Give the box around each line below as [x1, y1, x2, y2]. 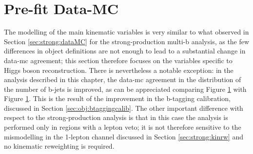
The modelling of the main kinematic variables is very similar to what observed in [4, 27, 249, 37]
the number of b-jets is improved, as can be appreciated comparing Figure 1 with [4, 84, 247, 94]
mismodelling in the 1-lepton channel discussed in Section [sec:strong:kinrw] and [4, 131, 243, 141]
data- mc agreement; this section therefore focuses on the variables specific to [4, 55, 233, 65]
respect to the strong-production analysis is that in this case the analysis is [4, 112, 228, 122]
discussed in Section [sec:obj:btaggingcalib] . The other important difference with [4, 103, 243, 113]
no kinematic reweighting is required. [4, 141, 115, 151]
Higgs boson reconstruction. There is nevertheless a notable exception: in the [4, 65, 234, 75]
